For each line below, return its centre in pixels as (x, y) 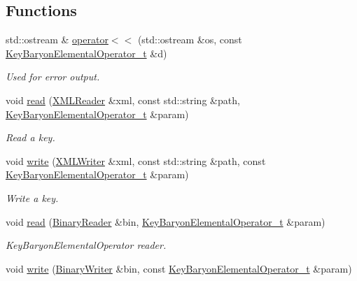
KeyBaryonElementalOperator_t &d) (86, 53)
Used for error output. (53, 77)
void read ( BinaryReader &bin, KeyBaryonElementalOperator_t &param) (166, 221)
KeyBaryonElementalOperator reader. (86, 245)
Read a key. (30, 137)
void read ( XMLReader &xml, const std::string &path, (123, 100)
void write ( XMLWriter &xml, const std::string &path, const (136, 160)
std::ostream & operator (57, 39)
